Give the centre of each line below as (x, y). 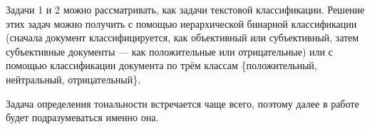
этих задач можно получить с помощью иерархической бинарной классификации (181, 23)
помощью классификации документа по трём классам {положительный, (161, 65)
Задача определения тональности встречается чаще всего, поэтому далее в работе (183, 103)
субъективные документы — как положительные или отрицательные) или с (169, 51)
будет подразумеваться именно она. (82, 117)
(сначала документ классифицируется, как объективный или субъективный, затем (183, 37)
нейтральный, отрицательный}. (73, 79)
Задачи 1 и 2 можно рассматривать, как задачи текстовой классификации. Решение (185, 9)
